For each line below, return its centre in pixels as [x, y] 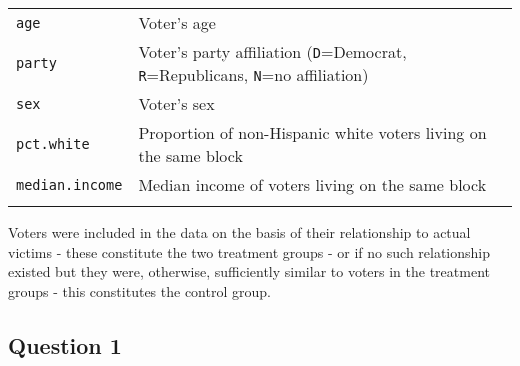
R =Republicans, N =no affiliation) [253, 74]
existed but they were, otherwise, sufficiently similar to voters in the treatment [249, 271]
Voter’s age [177, 22]
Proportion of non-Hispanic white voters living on [312, 132]
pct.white [53, 144]
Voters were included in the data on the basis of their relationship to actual [239, 232]
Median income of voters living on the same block [312, 184]
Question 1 [65, 344]
